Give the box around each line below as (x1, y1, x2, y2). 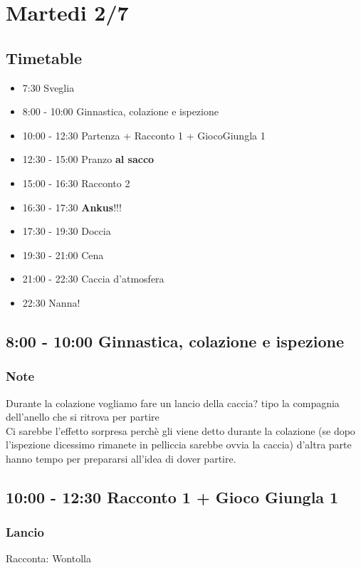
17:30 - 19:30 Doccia (22, 223, 111, 238)
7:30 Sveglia (22, 80, 75, 95)
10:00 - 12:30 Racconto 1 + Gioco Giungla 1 (6, 485, 339, 507)
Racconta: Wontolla (6, 551, 91, 566)
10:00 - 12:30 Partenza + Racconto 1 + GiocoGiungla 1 (22, 127, 266, 142)
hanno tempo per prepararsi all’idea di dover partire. (6, 451, 236, 466)
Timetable (6, 46, 82, 68)
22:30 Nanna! (22, 295, 80, 310)
